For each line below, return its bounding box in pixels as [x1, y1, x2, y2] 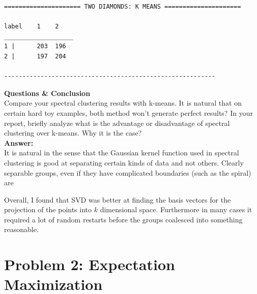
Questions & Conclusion [4, 87, 91, 98]
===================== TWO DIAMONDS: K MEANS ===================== [4, 3, 241, 10]
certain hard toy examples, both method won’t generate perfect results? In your [4, 107, 253, 118]
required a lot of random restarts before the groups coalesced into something [4, 214, 243, 224]
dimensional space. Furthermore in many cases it [100, 204, 252, 215]
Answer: [4, 137, 34, 148]
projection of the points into [4, 204, 92, 215]
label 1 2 [4, 23, 59, 30]
